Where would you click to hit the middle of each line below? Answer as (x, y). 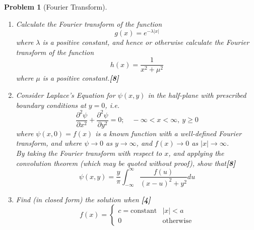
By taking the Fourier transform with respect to (89, 153)
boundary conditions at (51, 105)
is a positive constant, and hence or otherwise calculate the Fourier (146, 42)
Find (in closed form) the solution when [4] (83, 199)
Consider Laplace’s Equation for (66, 95)
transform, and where (49, 143)
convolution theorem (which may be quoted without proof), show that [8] (126, 163)
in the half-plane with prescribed (197, 95)
